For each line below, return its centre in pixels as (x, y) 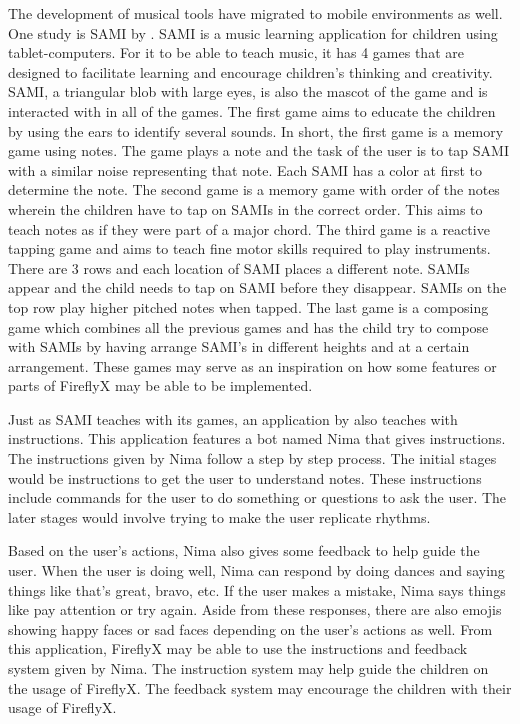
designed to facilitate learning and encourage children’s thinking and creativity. (250, 71)
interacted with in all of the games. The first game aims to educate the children (252, 110)
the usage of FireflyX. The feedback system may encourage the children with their (260, 687)
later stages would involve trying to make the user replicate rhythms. (219, 516)
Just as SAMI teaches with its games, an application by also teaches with (233, 418)
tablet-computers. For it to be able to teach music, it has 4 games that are (236, 52)
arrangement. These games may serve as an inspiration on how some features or (252, 365)
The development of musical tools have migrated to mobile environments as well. (255, 13)
